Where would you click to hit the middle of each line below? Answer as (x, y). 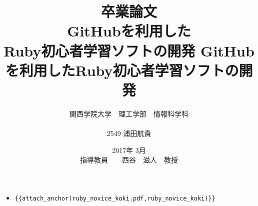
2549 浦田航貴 (129, 133)
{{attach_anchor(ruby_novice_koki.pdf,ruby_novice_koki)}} (115, 198)
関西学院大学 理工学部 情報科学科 (129, 113)
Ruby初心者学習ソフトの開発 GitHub (129, 50)
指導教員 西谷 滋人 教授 (129, 160)
